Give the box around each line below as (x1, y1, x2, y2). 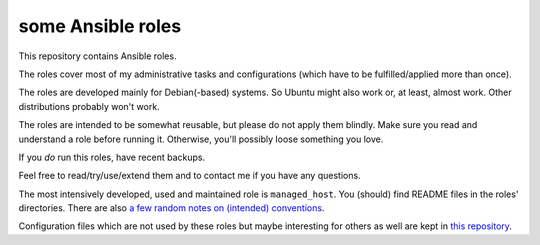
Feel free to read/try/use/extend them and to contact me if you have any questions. (18, 170, 361, 182)
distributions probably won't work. (18, 100, 160, 112)
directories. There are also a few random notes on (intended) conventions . (18, 202, 325, 214)
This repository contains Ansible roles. (18, 50, 177, 62)
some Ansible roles (18, 15, 182, 37)
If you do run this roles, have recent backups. (18, 151, 205, 163)
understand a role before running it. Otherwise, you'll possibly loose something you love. (18, 133, 384, 145)
